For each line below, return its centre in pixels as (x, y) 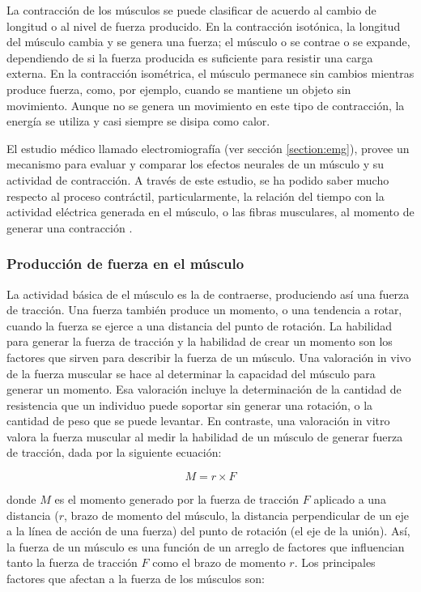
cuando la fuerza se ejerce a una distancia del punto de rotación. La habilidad (200, 325)
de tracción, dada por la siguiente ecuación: (114, 452)
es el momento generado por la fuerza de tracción (177, 499)
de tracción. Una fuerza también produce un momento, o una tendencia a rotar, (204, 310)
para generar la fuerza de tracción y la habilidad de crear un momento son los (200, 341)
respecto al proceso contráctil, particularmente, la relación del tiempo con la (196, 196)
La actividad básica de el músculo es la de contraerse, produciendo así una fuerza (208, 294)
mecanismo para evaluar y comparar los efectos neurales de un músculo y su (196, 164)
